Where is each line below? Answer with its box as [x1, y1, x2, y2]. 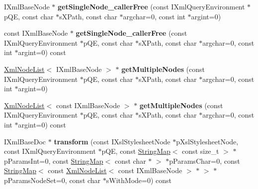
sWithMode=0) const [106, 175, 172, 185]
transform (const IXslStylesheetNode [54, 136, 171, 146]
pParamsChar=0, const [169, 155, 240, 166]
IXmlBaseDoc [4, 136, 46, 146]
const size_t [182, 146, 219, 156]
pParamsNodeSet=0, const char [4, 175, 101, 185]
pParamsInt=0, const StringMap [4, 155, 103, 166]
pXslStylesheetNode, [176, 136, 239, 146]
